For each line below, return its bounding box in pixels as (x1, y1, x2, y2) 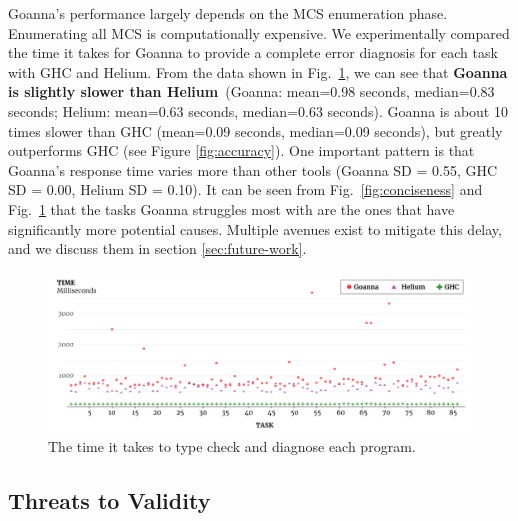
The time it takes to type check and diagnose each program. (48, 435, 416, 456)
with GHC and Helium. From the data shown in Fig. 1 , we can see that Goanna (8, 61, 508, 82)
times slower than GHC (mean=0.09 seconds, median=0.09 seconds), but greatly (8, 120, 503, 141)
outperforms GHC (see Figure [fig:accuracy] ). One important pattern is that (8, 140, 475, 161)
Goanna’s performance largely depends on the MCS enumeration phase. (8, 3, 448, 23)
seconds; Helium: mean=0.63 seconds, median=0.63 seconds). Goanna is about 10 (8, 100, 508, 121)
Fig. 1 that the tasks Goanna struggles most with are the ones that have (8, 198, 455, 219)
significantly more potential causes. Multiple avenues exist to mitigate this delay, (8, 218, 502, 239)
